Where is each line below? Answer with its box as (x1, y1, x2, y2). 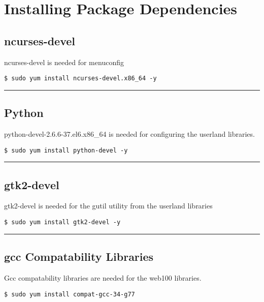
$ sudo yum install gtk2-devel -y (4, 219, 121, 226)
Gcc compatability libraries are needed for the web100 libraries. (4, 272, 202, 283)
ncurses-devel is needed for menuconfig (4, 56, 124, 67)
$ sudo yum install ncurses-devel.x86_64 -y (4, 75, 157, 82)
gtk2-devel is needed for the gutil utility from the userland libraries (4, 200, 213, 211)
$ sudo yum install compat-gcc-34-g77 (4, 290, 135, 298)
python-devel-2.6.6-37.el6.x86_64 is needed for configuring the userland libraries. (4, 129, 255, 139)
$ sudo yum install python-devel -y (4, 146, 128, 154)
